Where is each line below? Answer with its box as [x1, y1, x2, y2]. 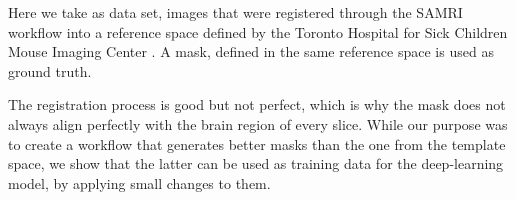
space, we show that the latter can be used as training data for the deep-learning [8, 153, 504, 174]
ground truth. [8, 60, 92, 81]
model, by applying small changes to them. [8, 172, 271, 193]
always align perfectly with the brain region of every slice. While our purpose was [8, 113, 508, 134]
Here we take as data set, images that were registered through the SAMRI [8, 2, 463, 22]
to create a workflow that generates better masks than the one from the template [8, 133, 506, 154]
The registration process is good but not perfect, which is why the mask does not [8, 94, 506, 115]
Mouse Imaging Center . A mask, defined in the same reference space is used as [8, 41, 494, 62]
